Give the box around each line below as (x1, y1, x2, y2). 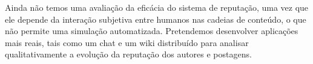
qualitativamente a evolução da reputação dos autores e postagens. (5, 48, 252, 60)
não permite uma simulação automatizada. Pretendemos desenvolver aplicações (5, 25, 298, 37)
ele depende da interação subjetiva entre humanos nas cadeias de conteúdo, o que (5, 13, 306, 25)
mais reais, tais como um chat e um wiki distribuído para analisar (5, 36, 249, 48)
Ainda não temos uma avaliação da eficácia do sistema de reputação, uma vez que (5, 1, 309, 13)
